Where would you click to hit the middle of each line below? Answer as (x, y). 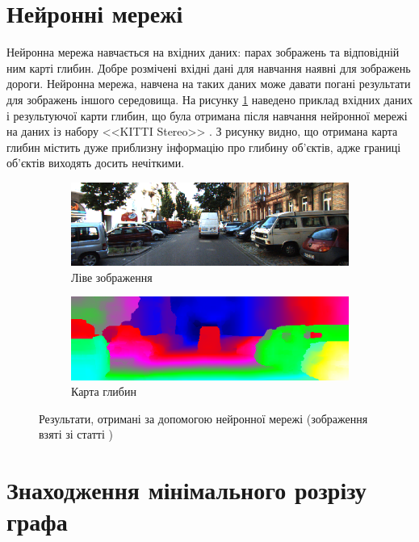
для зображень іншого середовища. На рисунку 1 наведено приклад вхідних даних (209, 99)
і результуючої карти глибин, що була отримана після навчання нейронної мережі (207, 115)
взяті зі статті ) (76, 434)
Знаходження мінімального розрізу (186, 490)
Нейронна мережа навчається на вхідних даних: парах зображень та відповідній (203, 52)
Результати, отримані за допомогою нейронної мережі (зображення (203, 418)
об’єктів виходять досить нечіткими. (96, 163)
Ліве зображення (112, 277)
